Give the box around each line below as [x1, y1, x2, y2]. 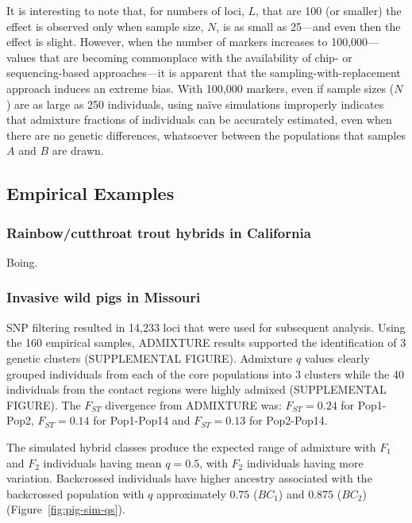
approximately [156, 485, 226, 502]
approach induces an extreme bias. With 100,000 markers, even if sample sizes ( [6, 79, 395, 96]
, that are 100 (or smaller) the [256, 2, 402, 18]
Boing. [6, 253, 38, 270]
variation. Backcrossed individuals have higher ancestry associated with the [6, 470, 372, 486]
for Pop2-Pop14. [248, 412, 328, 429]
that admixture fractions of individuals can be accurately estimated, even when [6, 111, 392, 128]
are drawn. [52, 142, 104, 159]
